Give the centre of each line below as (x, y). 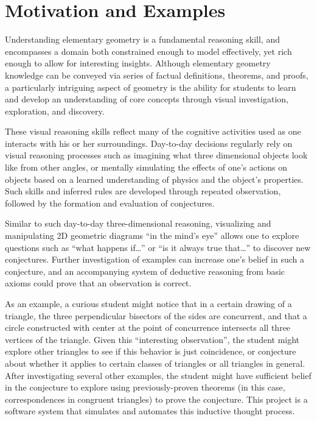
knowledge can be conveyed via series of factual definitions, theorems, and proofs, (157, 75)
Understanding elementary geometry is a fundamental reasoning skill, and (142, 39)
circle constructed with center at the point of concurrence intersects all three (148, 327)
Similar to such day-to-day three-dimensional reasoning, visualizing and (138, 223)
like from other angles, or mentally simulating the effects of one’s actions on (146, 167)
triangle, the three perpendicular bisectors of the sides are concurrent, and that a (156, 315)
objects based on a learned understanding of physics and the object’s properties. (154, 179)
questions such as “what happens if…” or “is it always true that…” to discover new (158, 247)
